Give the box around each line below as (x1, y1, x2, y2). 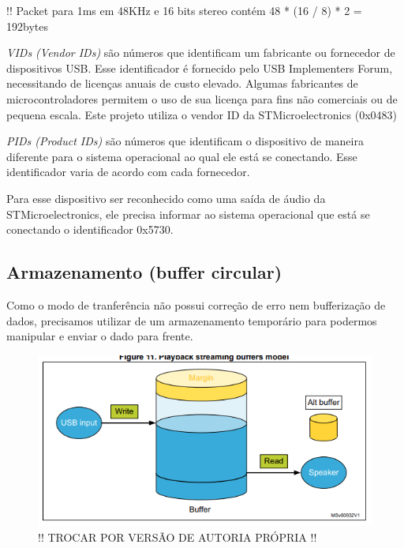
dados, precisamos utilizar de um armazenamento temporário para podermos (6, 312, 377, 328)
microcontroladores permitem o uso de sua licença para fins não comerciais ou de (6, 90, 398, 107)
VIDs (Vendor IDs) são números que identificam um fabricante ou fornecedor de (6, 44, 395, 61)
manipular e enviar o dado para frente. (6, 328, 193, 344)
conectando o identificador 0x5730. (6, 221, 174, 238)
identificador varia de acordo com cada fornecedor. (6, 163, 250, 180)
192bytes (6, 17, 48, 34)
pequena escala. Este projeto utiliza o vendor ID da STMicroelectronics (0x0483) (6, 106, 398, 122)
